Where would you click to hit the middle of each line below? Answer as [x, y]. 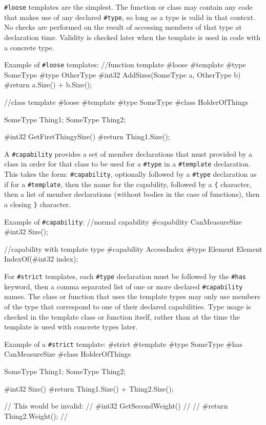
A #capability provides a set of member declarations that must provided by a [128, 153]
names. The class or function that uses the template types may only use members [132, 296]
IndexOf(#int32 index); [41, 259]
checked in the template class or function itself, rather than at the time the [122, 316]
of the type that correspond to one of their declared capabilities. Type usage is [128, 306]
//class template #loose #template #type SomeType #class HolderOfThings [126, 101]
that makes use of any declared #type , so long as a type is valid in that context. [130, 17]
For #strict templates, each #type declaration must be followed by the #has [125, 276]
